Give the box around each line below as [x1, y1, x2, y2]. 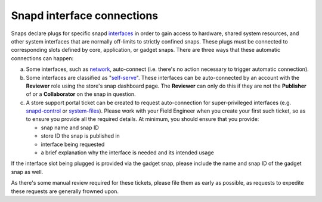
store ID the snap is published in [41, 132, 120, 139]
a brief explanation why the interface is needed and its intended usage [41, 149, 214, 156]
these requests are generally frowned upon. [11, 188, 119, 195]
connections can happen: [11, 54, 74, 62]
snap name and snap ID [41, 124, 100, 131]
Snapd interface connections [11, 9, 159, 22]
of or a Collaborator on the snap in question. [26, 91, 137, 98]
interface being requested [41, 141, 105, 148]
